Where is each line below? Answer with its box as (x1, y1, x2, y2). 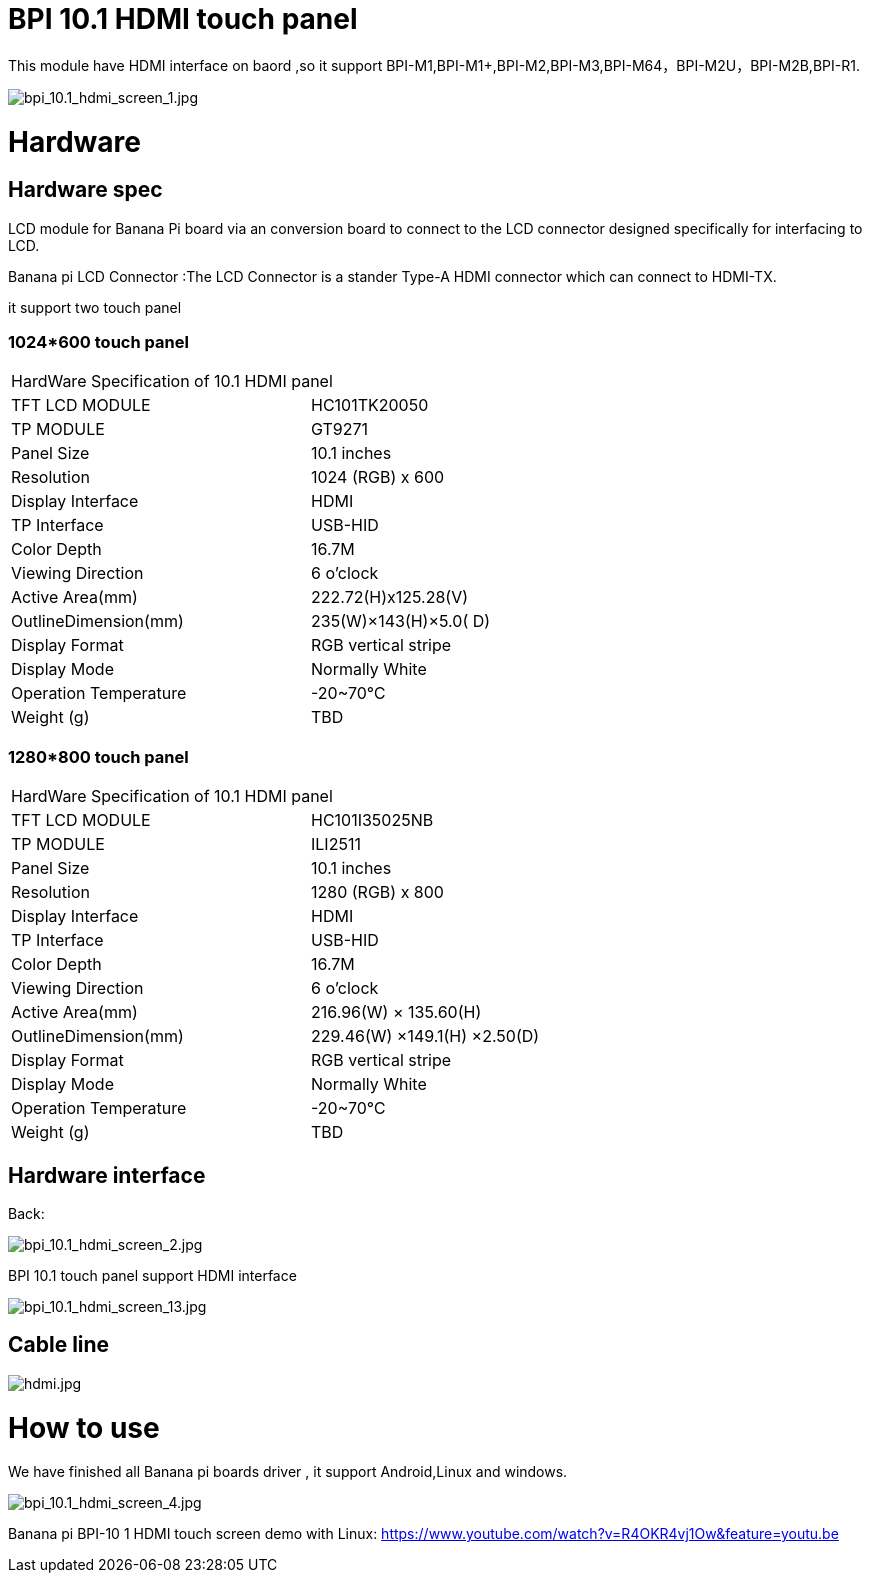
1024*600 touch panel (8, 332, 189, 353)
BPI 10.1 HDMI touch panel (8, 2, 358, 36)
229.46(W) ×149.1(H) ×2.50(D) (311, 1026, 540, 1047)
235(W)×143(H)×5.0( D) (311, 611, 491, 632)
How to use (8, 1410, 160, 1445)
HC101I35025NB (311, 810, 434, 831)
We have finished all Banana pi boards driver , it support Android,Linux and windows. (8, 1463, 568, 1481)
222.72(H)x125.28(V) (311, 587, 469, 608)
